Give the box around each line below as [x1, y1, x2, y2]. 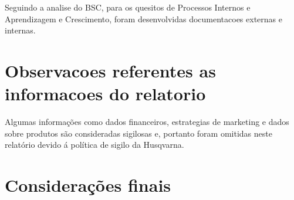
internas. [5, 24, 36, 36]
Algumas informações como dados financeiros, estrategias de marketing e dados [5, 116, 289, 128]
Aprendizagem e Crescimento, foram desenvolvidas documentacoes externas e [5, 12, 282, 25]
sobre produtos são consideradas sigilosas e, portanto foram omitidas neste [5, 127, 272, 139]
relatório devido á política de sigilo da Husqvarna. [5, 138, 184, 151]
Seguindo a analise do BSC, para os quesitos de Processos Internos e [5, 1, 251, 13]
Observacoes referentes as [5, 58, 216, 82]
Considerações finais [5, 173, 171, 197]
